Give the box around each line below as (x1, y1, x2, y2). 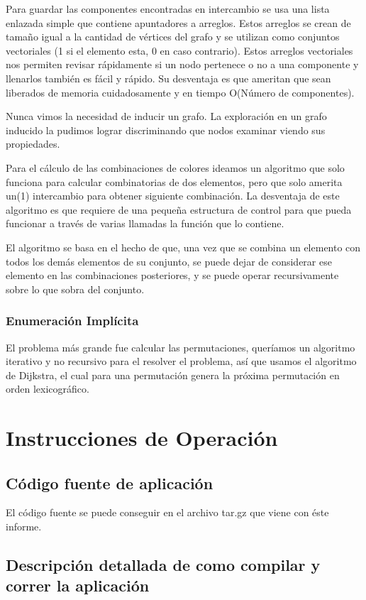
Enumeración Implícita (6, 312, 139, 329)
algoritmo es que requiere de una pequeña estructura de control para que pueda (6, 202, 352, 217)
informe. (6, 519, 42, 534)
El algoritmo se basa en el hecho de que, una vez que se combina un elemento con (6, 239, 361, 254)
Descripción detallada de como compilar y (6, 554, 321, 576)
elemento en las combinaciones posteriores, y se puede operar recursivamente (6, 268, 339, 283)
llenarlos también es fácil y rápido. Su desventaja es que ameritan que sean (6, 70, 331, 85)
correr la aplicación (6, 574, 150, 596)
